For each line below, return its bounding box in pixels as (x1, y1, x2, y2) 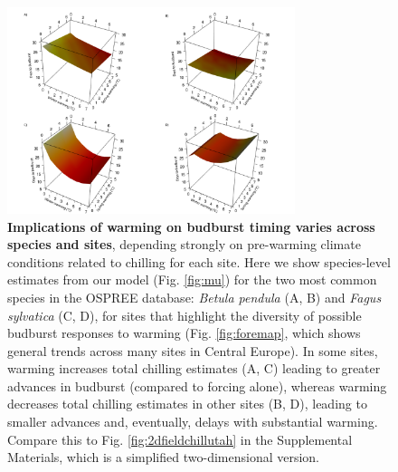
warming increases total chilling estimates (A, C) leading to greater (7, 359, 381, 378)
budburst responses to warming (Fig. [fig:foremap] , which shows (7, 323, 361, 342)
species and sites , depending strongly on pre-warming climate (7, 235, 361, 254)
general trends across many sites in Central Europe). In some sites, (7, 341, 378, 360)
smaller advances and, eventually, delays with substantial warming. (7, 412, 378, 431)
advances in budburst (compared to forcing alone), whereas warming (7, 376, 387, 395)
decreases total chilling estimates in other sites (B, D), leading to (7, 394, 367, 413)
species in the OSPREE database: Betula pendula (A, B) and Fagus (7, 287, 382, 306)
